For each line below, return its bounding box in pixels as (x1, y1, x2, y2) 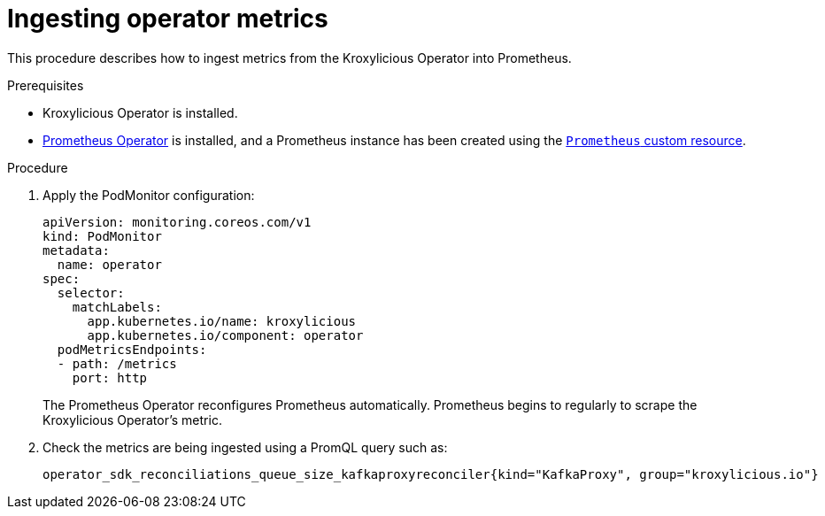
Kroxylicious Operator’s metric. (42, 412, 222, 427)
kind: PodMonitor (42, 228, 162, 243)
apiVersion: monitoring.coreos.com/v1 (42, 214, 312, 229)
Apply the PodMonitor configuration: (42, 187, 255, 203)
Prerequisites (7, 77, 84, 93)
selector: (57, 285, 125, 300)
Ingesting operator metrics (7, 4, 328, 34)
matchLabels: (72, 299, 162, 314)
